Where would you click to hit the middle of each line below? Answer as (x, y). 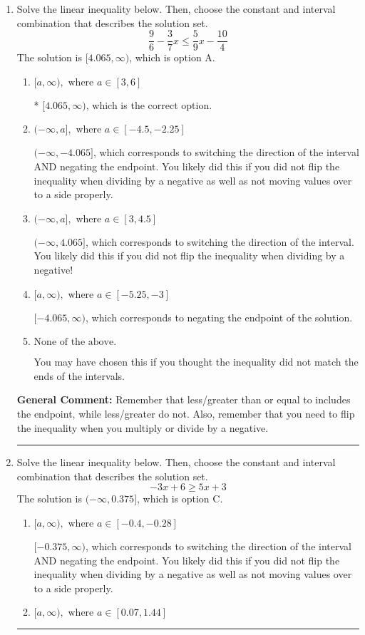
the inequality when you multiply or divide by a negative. (143, 427)
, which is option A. (172, 57)
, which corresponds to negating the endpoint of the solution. (219, 317)
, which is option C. (180, 499)
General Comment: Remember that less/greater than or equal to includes (184, 399)
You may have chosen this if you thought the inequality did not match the (196, 362)
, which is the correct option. (149, 104)
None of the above (74, 342)
